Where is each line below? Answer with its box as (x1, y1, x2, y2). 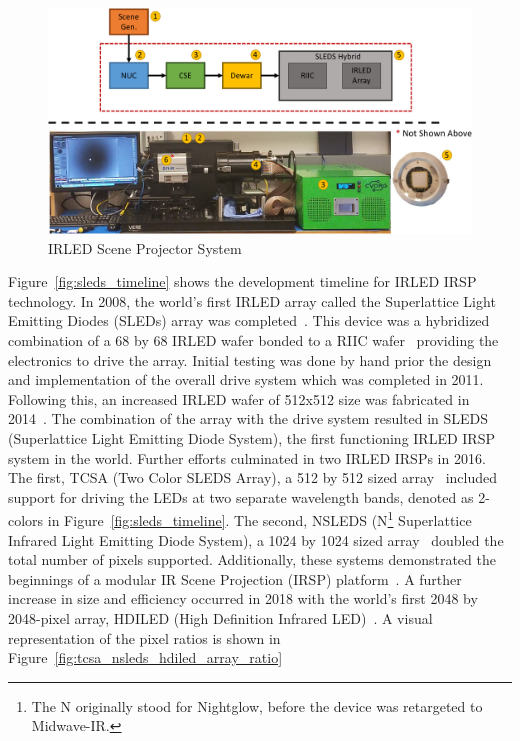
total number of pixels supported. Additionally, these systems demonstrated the (8, 549, 496, 570)
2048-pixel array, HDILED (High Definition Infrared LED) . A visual (8, 608, 433, 629)
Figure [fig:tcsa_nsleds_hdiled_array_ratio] (8, 647, 283, 668)
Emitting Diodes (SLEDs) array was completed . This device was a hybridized (8, 310, 490, 331)
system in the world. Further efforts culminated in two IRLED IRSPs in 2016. (8, 447, 486, 468)
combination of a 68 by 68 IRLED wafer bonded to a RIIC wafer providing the (8, 330, 499, 351)
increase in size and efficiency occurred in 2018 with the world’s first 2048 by (8, 588, 478, 609)
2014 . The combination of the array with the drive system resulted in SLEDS (8, 408, 489, 429)
